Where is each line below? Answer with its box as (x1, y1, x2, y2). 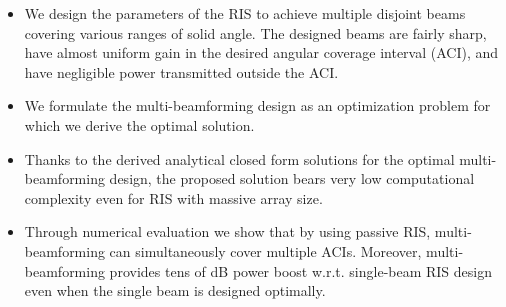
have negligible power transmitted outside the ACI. (24, 61, 339, 82)
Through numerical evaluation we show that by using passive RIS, (24, 221, 431, 242)
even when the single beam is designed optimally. (24, 280, 326, 301)
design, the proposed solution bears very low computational (109, 168, 475, 189)
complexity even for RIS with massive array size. (24, 187, 323, 208)
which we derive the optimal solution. (24, 114, 255, 135)
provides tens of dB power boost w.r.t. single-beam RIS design (109, 260, 493, 281)
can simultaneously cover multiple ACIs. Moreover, (109, 240, 422, 261)
